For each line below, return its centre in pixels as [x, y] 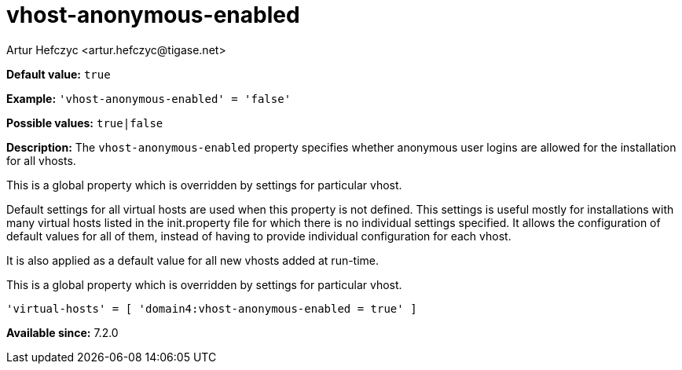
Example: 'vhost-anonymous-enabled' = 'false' [149, 98]
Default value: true [59, 74]
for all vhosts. [41, 160]
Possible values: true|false [85, 123]
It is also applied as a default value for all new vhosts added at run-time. [193, 260]
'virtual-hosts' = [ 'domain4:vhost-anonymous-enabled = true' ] [212, 308]
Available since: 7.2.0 [62, 332]
